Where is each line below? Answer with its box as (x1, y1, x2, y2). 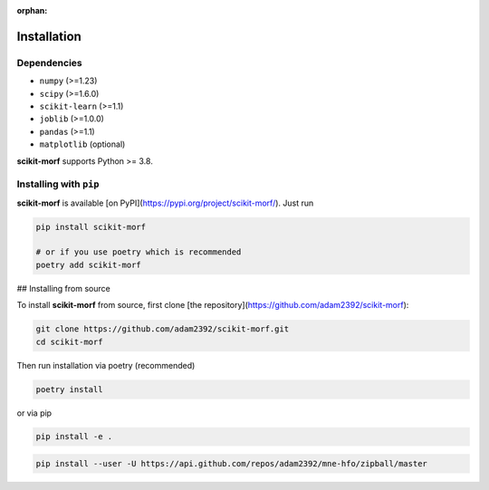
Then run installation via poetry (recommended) (16, 360, 196, 370)
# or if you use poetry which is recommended (35, 247, 242, 257)
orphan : (16, 5, 48, 15)
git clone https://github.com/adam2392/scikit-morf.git (35, 324, 290, 334)
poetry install (35, 384, 103, 394)
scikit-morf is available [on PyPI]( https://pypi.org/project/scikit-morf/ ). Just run (16, 197, 314, 208)
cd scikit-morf (35, 336, 103, 347)
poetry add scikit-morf (35, 259, 142, 270)
